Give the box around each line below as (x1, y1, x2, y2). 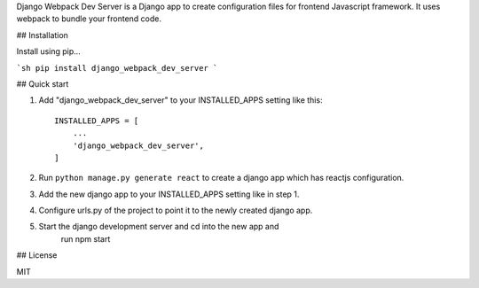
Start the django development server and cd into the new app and (38, 222, 279, 232)
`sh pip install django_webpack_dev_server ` (16, 63, 218, 73)
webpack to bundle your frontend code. (16, 13, 161, 24)
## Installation (16, 29, 68, 40)
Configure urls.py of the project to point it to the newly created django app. (38, 205, 313, 216)
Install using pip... (16, 46, 82, 57)
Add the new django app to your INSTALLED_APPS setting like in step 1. (38, 189, 300, 199)
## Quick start (16, 78, 69, 89)
